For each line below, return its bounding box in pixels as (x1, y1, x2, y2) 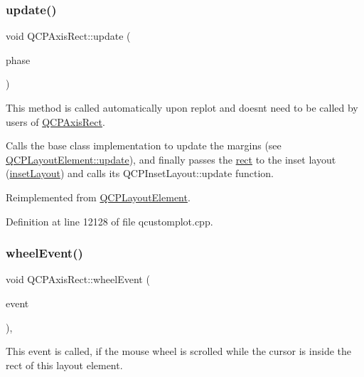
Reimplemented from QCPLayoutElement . (6, 189, 191, 204)
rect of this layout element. (6, 357, 123, 372)
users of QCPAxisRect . (6, 114, 105, 129)
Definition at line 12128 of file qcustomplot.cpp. (6, 213, 213, 228)
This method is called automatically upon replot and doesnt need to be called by (6, 100, 358, 115)
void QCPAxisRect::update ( (6, 28, 131, 43)
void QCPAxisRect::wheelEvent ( (6, 272, 150, 287)
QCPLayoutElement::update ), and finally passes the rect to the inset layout (6, 152, 336, 166)
